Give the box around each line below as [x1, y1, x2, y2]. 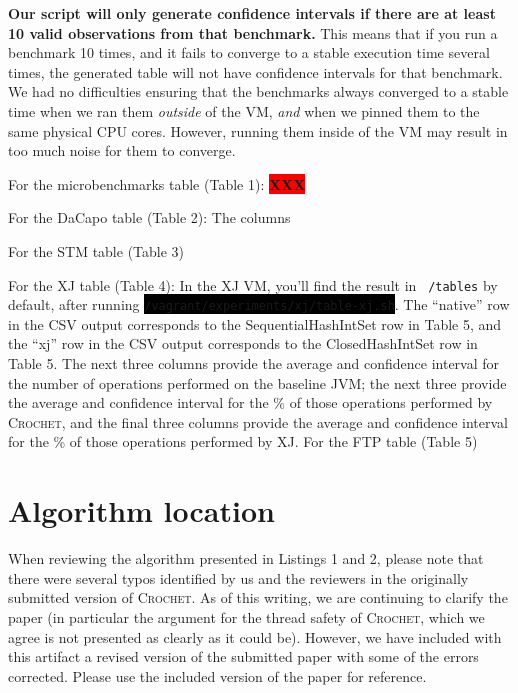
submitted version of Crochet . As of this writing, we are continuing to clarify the [8, 587, 508, 608]
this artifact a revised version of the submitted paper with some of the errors [8, 646, 479, 667]
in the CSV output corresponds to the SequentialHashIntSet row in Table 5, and [8, 313, 502, 334]
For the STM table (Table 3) [8, 240, 185, 261]
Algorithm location [8, 490, 275, 531]
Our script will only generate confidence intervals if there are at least [8, 3, 496, 23]
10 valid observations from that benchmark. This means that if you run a [8, 22, 498, 43]
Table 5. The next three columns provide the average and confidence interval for [8, 353, 500, 374]
